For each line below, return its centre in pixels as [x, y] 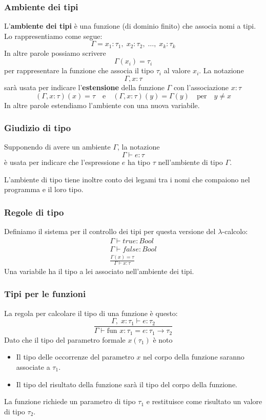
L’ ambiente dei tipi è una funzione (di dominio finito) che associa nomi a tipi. [130, 26]
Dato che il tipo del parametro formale [65, 339]
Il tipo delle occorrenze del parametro [75, 357]
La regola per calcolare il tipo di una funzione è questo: [91, 313]
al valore [177, 70]
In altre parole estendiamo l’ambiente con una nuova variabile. [102, 105]
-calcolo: [235, 231]
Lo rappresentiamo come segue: [53, 36]
